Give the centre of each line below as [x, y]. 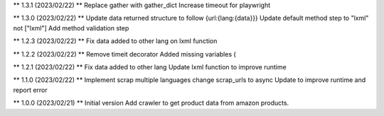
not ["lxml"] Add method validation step [71, 28]
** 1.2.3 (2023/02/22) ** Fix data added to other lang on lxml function [115, 41]
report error [30, 90]
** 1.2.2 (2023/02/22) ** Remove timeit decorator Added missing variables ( [124, 54]
